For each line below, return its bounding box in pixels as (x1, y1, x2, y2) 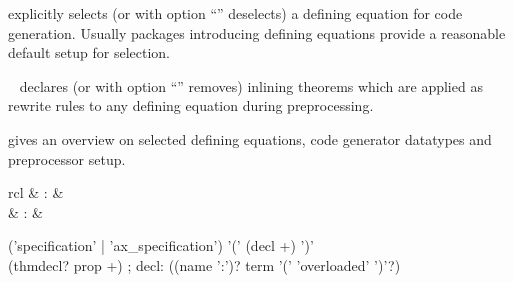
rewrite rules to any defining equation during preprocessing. (8, 95, 374, 116)
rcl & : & (8, 182, 64, 203)
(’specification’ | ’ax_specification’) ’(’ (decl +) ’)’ (8, 235, 314, 256)
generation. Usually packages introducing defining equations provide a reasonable (8, 22, 506, 43)
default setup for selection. (8, 42, 170, 63)
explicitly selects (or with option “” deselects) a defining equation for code (8, 3, 463, 23)
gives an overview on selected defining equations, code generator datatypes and (8, 128, 492, 149)
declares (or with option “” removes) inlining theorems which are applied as (19, 75, 483, 96)
